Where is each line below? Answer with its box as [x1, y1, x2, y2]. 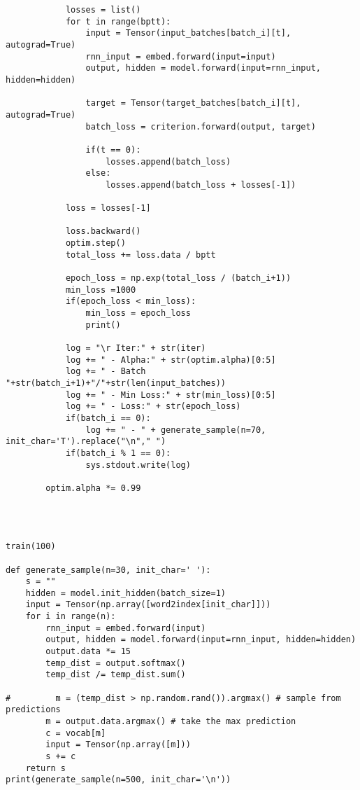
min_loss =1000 [65, 284, 136, 295]
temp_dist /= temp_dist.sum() [45, 670, 186, 680]
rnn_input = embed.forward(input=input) [85, 51, 276, 62]
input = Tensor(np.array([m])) [45, 740, 191, 750]
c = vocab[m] [45, 728, 106, 738]
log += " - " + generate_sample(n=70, [85, 424, 266, 435]
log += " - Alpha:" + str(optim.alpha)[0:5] [65, 354, 276, 365]
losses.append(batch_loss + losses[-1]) [106, 179, 296, 190]
